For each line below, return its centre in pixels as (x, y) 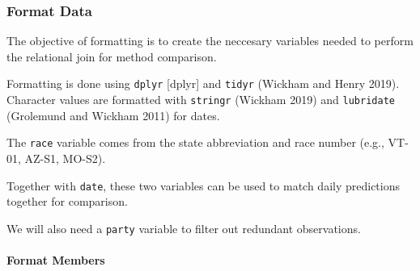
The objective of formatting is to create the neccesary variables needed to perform (210, 41)
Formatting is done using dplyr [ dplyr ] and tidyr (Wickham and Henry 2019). (203, 83)
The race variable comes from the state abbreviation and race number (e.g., (195, 142)
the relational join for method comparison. (112, 56)
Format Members (56, 260)
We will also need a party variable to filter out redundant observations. (184, 228)
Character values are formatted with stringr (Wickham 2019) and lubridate (201, 100)
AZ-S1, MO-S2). (65, 158)
